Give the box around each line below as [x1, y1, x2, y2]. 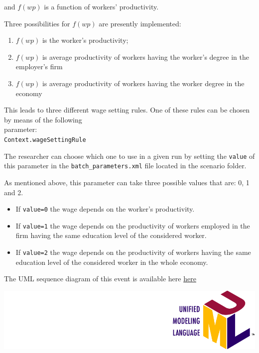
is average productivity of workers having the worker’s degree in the [42, 51, 249, 62]
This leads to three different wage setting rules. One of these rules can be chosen [4, 105, 250, 115]
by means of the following [4, 114, 82, 124]
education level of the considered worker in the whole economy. [15, 256, 208, 267]
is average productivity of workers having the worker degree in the [42, 78, 245, 88]
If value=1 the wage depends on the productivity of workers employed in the [15, 220, 250, 231]
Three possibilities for [4, 18, 70, 28]
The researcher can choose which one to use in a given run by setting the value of [4, 150, 255, 161]
